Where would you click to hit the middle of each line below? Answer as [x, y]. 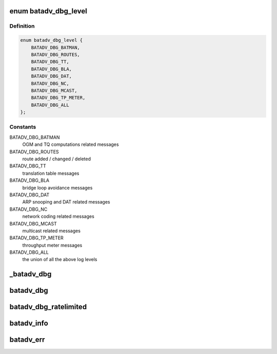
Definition [22, 26]
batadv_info [29, 323]
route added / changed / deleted [57, 159]
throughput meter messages [52, 245]
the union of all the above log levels [60, 259]
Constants [23, 127]
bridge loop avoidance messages [57, 188]
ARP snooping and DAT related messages [66, 202]
